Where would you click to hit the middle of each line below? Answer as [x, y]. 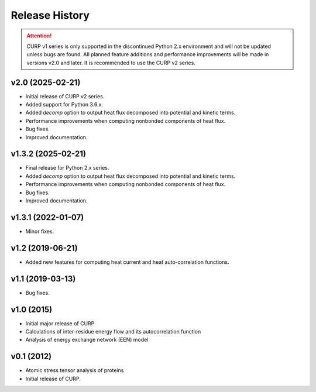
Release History [50, 15]
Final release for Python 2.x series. [67, 168]
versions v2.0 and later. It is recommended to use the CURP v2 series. [111, 63]
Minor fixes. [40, 231]
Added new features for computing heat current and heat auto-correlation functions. [127, 262]
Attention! [39, 36]
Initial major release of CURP [60, 323]
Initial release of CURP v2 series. [65, 96]
